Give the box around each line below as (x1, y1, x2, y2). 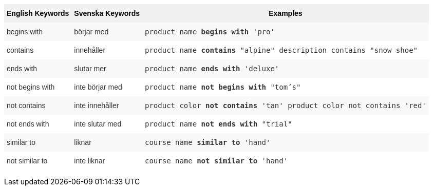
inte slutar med (74, 120, 122, 128)
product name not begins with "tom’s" (144, 83, 301, 91)
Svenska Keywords (74, 9, 140, 17)
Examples (269, 9, 303, 17)
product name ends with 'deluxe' (144, 65, 279, 73)
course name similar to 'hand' (144, 138, 271, 146)
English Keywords (7, 9, 69, 17)
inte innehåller (74, 101, 119, 110)
